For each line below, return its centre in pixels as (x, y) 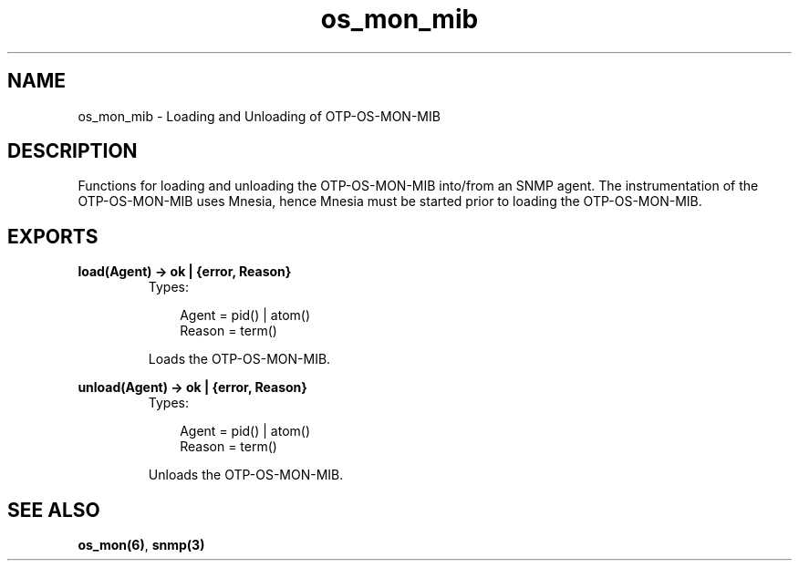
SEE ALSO (54, 510)
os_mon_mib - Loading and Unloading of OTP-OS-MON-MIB (259, 116)
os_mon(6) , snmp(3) (141, 545)
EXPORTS (53, 236)
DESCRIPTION (73, 151)
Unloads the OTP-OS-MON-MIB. (246, 475)
